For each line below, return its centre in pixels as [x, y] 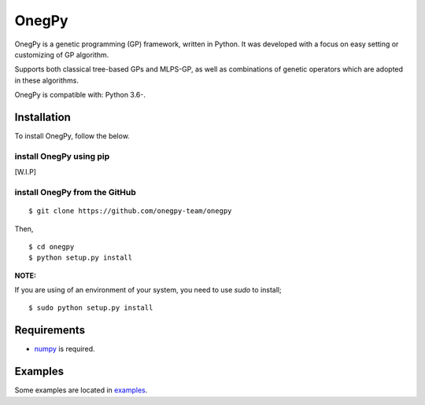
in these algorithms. [46, 80]
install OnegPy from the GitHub [76, 192]
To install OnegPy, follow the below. [72, 136]
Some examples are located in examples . [81, 390]
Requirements [50, 330]
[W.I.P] [26, 172]
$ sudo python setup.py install [91, 308]
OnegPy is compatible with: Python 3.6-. [80, 95]
